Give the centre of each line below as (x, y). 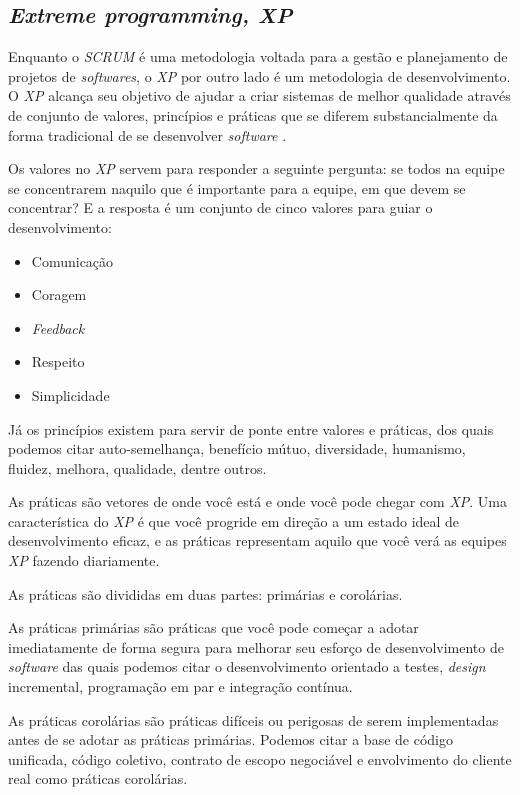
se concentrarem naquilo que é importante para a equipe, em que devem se (237, 187)
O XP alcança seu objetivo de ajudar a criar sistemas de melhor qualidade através (259, 95)
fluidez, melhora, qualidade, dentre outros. (137, 467)
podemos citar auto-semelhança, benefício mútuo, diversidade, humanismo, (237, 448)
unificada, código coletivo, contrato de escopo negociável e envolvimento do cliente (260, 758)
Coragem (59, 294)
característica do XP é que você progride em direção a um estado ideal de (234, 520)
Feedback (58, 327)
